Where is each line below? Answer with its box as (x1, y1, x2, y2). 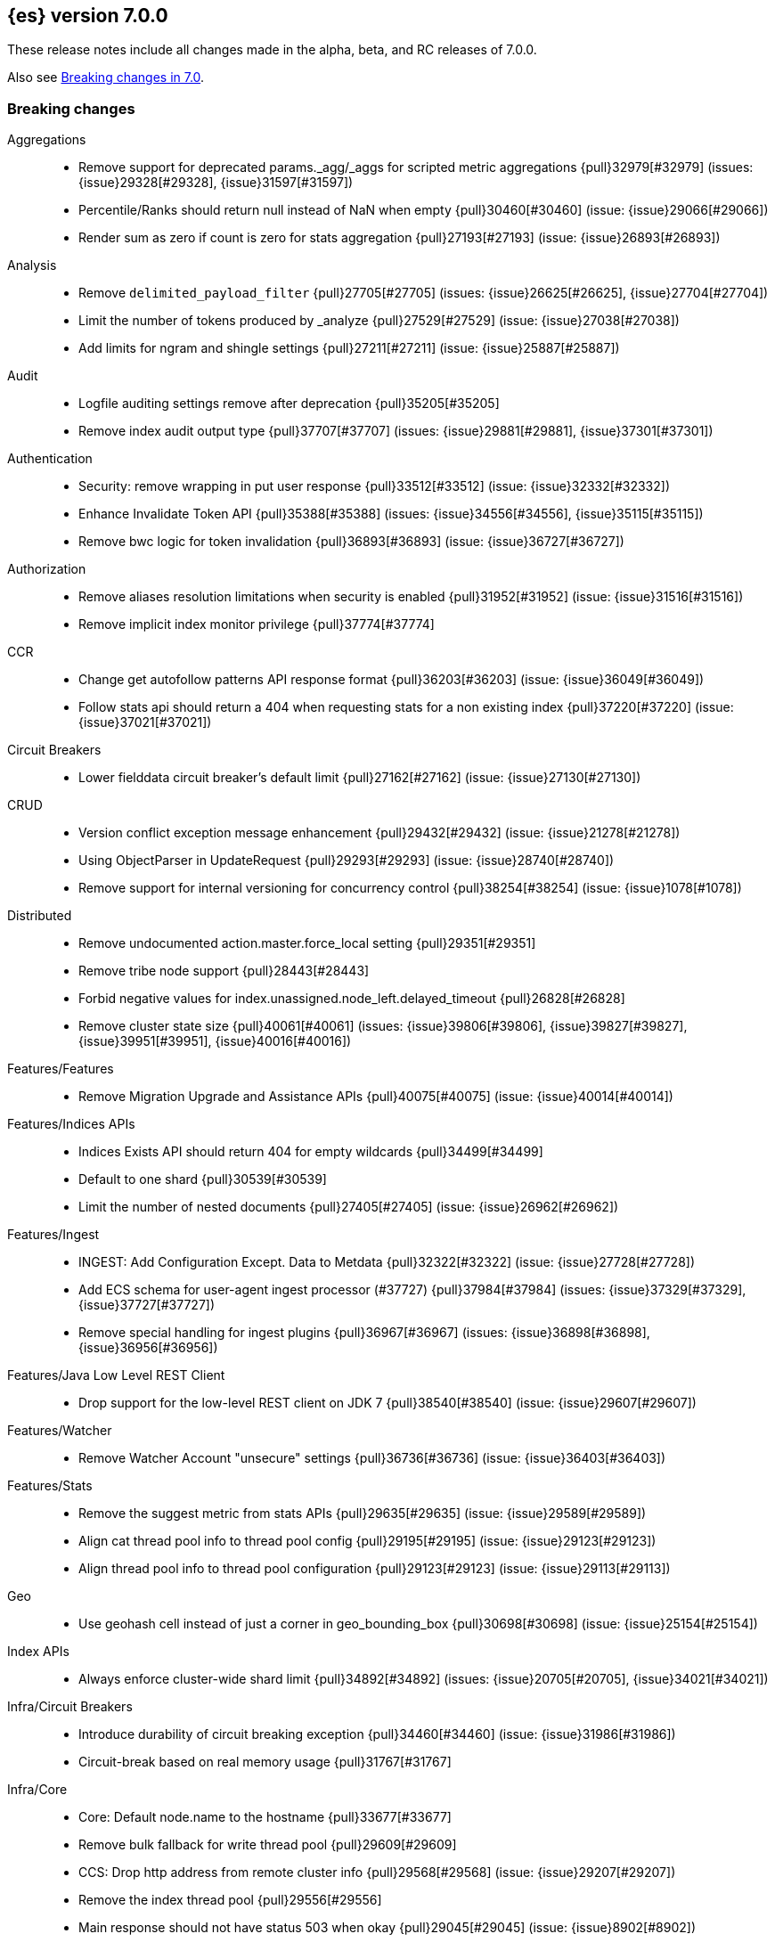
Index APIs (7, 1644, 69, 1660)
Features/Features (7, 1061, 114, 1077)
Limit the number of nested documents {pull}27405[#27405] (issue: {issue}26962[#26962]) (78, 1199, 619, 1215)
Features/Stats (7, 1478, 93, 1494)
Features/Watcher (7, 1423, 112, 1439)
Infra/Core (7, 1782, 68, 1798)
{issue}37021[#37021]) (78, 714, 212, 730)
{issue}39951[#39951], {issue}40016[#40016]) (78, 1033, 352, 1049)
